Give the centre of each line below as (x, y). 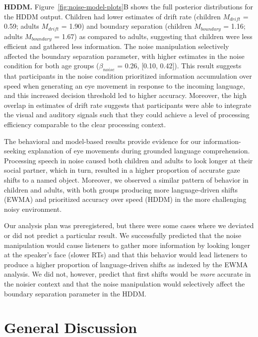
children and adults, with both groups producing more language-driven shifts (121, 189)
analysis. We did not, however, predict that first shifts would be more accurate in (128, 274)
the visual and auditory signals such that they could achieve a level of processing (127, 115)
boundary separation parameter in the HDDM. (75, 293)
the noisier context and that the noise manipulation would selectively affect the (125, 283)
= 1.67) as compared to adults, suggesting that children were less (153, 36)
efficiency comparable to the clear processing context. (85, 124)
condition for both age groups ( (52, 66)
